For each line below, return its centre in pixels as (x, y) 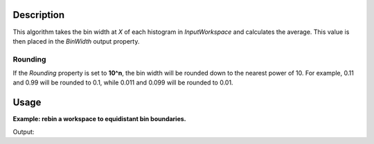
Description (39, 15)
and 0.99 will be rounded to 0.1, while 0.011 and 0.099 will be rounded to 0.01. (123, 82)
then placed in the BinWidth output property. (76, 41)
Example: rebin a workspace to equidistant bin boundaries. (99, 119)
